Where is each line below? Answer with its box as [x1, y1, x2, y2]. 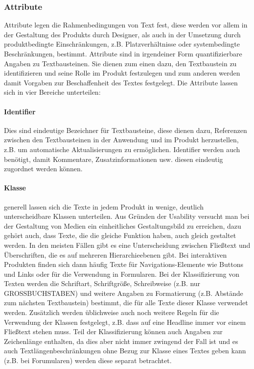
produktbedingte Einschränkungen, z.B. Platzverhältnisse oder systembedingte [4, 39, 240, 49]
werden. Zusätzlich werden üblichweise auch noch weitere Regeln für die [4, 307, 219, 317]
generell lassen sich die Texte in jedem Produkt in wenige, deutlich [4, 201, 204, 211]
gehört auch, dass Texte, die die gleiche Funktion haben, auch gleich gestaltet [4, 230, 236, 240]
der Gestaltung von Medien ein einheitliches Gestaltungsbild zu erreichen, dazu [4, 220, 241, 231]
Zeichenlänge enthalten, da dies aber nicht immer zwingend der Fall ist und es [4, 336, 238, 346]
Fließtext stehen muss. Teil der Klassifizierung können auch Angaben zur [4, 326, 223, 337]
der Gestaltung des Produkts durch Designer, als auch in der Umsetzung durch [4, 29, 241, 39]
